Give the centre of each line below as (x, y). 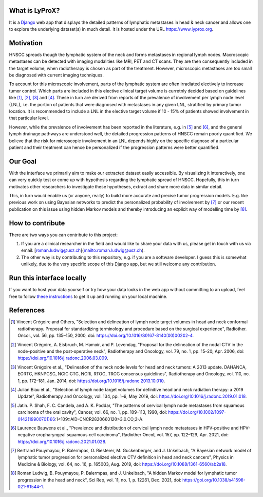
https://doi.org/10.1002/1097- (197, 412)
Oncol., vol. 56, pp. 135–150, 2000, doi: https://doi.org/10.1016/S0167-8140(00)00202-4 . (106, 335)
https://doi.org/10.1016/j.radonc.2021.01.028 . (62, 442)
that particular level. (29, 118)
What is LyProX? (35, 10)
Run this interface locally (48, 278)
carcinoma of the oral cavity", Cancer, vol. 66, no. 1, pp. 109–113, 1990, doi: (93, 412)
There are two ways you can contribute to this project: (63, 235)
